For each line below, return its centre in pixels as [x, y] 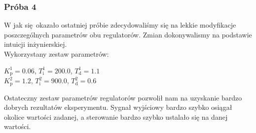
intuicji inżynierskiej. [36, 44]
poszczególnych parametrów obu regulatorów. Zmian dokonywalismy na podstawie [128, 34]
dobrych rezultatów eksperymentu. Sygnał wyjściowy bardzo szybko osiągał [118, 107]
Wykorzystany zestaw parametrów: [56, 54]
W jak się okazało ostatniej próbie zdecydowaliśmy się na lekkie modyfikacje [120, 25]
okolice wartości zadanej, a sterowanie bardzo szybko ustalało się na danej [116, 116]
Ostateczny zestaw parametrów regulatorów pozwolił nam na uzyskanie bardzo [123, 97]
